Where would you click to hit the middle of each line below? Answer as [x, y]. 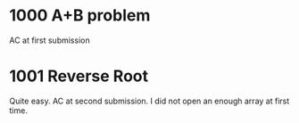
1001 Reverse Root [79, 76]
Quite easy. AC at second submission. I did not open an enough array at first [149, 101]
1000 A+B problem [80, 16]
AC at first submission [50, 40]
